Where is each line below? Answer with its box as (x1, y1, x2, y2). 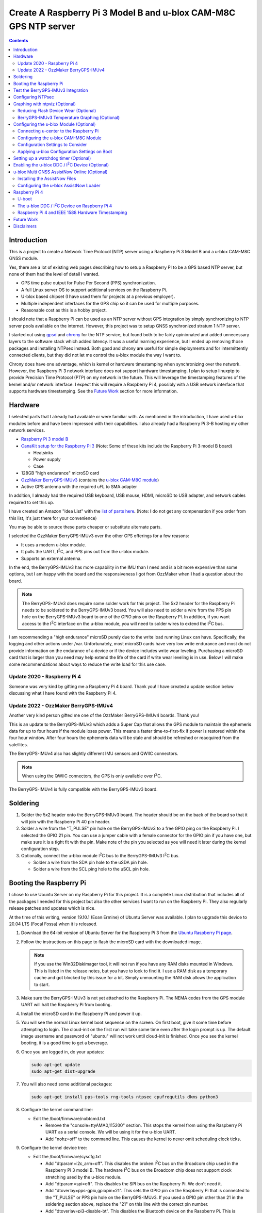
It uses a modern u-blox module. (21, 541, 86, 548)
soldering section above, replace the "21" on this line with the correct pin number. (45, 1201, 209, 1207)
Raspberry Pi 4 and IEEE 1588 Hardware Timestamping (17, 210, 127, 215)
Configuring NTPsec (13, 94, 54, 100)
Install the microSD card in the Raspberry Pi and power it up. (21, 1011, 142, 1016)
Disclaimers (13, 223, 37, 229)
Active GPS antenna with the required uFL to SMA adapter (21, 484, 137, 490)
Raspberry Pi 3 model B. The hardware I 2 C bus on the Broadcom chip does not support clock (45, 1166, 232, 1173)
